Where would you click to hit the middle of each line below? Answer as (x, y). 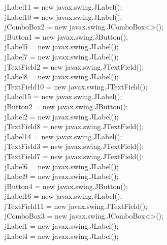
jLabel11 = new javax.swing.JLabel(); (63, 7)
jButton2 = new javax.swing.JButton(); (66, 106)
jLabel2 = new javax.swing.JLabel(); (62, 116)
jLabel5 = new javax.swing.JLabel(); (62, 47)
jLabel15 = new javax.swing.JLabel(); (63, 96)
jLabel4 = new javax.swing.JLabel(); (62, 236)
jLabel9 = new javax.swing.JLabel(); (62, 176)
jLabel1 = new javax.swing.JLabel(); (62, 226)
